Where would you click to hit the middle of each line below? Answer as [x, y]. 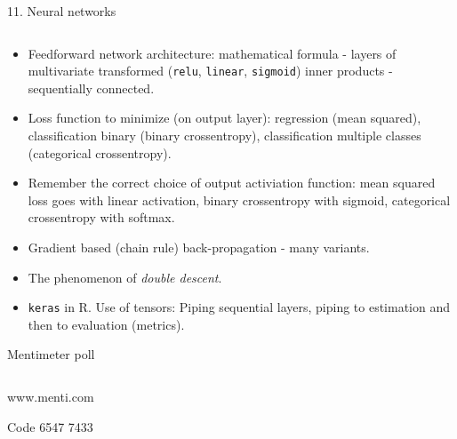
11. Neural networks [62, 11]
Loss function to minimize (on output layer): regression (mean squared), [224, 118]
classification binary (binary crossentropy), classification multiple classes [224, 136]
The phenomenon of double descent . [125, 277]
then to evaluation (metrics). [106, 324]
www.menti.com [51, 397]
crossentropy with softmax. [101, 217]
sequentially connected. [91, 88]
